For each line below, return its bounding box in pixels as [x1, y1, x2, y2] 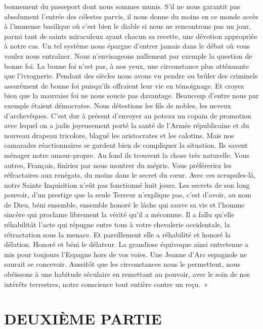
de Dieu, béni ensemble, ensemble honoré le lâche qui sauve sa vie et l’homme [4, 199, 245, 210]
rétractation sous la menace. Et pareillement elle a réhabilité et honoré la [4, 229, 231, 239]
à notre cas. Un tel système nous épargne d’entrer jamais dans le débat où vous [4, 40, 250, 51]
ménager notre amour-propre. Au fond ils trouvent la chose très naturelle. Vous [4, 149, 249, 160]
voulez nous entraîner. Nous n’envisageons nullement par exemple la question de [4, 50, 252, 61]
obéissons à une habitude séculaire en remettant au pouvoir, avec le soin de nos [4, 269, 250, 279]
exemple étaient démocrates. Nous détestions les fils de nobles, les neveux [4, 100, 231, 110]
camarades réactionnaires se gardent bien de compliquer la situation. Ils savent [4, 140, 248, 150]
